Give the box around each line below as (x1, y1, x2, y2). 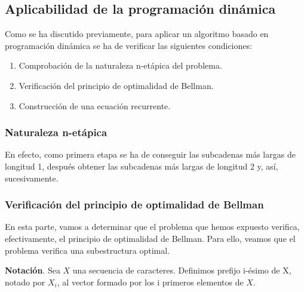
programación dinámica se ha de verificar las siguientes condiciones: (5, 39, 252, 51)
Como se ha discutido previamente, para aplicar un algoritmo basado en (5, 27, 269, 40)
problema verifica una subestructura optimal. (5, 244, 170, 256)
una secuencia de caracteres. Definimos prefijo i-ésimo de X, (72, 264, 291, 276)
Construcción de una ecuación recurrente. (19, 99, 171, 112)
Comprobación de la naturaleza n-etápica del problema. (19, 59, 222, 72)
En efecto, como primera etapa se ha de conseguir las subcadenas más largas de (5, 148, 296, 161)
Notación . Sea (5, 264, 60, 276)
